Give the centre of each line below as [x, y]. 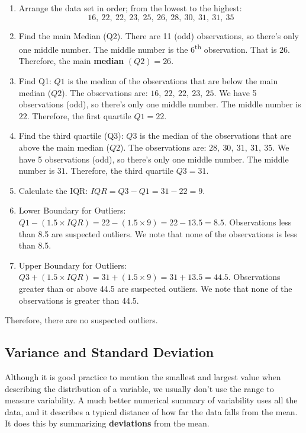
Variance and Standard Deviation [109, 352]
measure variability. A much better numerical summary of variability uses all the [151, 400]
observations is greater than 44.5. [79, 300]
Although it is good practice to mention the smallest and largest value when [143, 376]
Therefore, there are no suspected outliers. [81, 320]
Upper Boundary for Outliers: [73, 265]
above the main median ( [64, 147]
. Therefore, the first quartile [79, 115]
